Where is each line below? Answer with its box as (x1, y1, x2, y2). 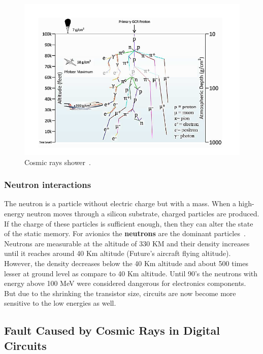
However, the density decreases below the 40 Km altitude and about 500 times (4, 258, 248, 269)
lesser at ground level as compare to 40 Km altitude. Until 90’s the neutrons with (4, 268, 258, 278)
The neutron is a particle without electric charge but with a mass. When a (4, 198, 236, 209)
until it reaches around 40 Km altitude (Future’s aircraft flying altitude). (4, 248, 231, 259)
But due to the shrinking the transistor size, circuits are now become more (4, 287, 236, 298)
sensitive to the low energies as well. (4, 298, 116, 308)
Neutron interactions (4, 178, 91, 191)
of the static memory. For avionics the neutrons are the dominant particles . (4, 228, 246, 239)
